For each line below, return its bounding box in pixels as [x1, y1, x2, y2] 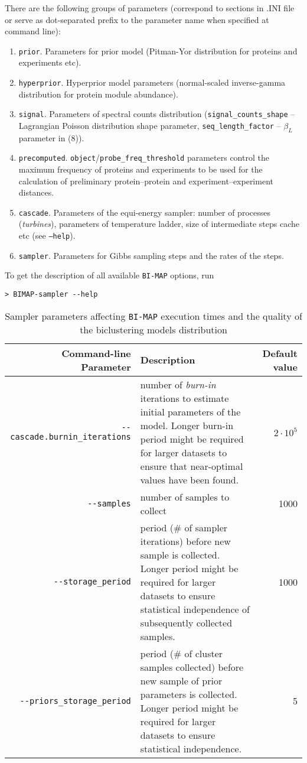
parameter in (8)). [18, 131, 84, 144]
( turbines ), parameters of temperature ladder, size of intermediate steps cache [18, 217, 299, 230]
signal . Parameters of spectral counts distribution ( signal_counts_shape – [18, 108, 295, 120]
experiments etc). [18, 56, 81, 69]
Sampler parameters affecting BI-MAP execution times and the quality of [5, 309, 302, 323]
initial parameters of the [140, 404, 241, 418]
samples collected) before [140, 660, 244, 674]
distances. [18, 186, 54, 199]
